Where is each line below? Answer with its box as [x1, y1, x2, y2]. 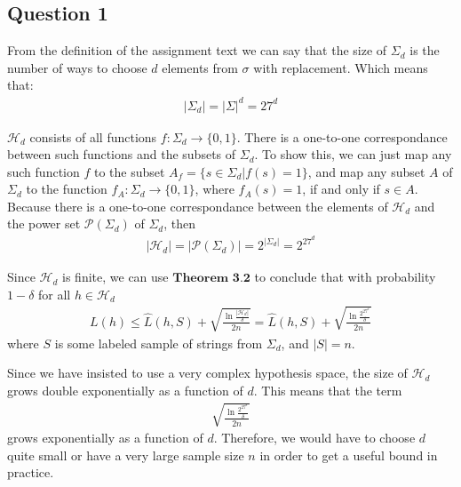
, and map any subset [307, 162, 425, 180]
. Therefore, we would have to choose [213, 428, 416, 447]
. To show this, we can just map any [254, 145, 452, 164]
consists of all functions [29, 127, 157, 146]
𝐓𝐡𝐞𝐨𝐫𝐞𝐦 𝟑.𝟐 [172, 272, 250, 285]
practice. [7, 463, 54, 482]
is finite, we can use [62, 267, 169, 286]
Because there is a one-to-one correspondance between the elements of [7, 196, 388, 215]
